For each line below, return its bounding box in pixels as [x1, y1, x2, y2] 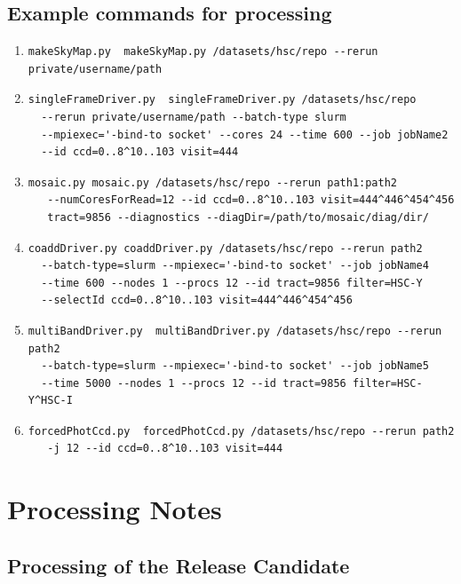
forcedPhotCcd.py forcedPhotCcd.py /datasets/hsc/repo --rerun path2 [28, 424, 455, 438]
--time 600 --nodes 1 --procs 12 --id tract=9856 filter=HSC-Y [41, 276, 423, 289]
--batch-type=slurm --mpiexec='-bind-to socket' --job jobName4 [41, 259, 429, 272]
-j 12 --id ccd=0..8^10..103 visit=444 [47, 442, 283, 455]
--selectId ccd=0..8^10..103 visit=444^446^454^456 [41, 294, 353, 307]
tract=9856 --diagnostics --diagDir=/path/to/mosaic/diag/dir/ [47, 210, 429, 224]
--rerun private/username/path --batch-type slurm [41, 110, 346, 123]
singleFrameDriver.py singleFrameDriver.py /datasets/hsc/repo [28, 93, 417, 107]
